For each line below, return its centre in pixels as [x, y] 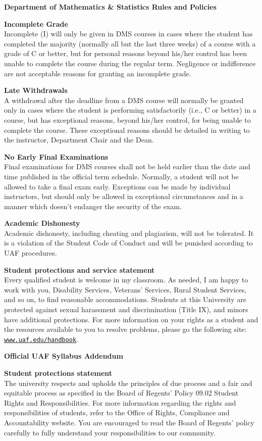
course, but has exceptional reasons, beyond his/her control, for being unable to [127, 119]
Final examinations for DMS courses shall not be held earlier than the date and [127, 166]
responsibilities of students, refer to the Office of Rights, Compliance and [117, 412]
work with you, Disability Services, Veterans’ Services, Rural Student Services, [125, 289]
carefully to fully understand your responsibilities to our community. [110, 432]
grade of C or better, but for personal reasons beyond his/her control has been [125, 53]
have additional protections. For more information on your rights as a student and [131, 319]
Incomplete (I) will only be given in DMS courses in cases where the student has [128, 34]
